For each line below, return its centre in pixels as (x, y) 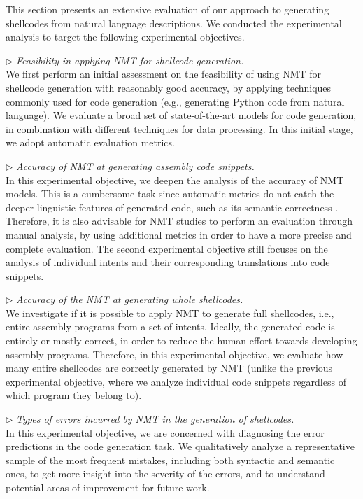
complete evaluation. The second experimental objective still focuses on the (167, 248)
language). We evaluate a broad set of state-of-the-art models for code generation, (181, 115)
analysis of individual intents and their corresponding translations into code (168, 262)
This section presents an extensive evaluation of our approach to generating (168, 9)
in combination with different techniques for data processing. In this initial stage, (179, 128)
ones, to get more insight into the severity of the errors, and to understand (165, 473)
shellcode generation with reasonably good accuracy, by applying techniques (169, 87)
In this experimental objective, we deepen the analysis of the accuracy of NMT (175, 180)
